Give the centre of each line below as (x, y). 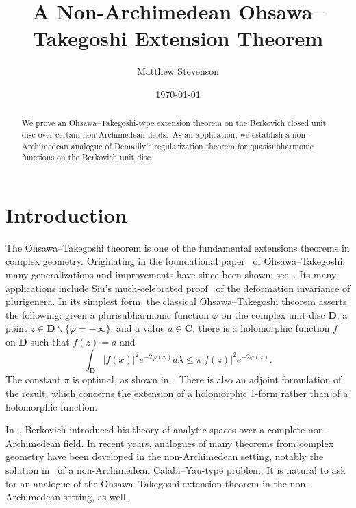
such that (50, 342)
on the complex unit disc (273, 314)
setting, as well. (96, 497)
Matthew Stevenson (178, 71)
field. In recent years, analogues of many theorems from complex (199, 443)
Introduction (66, 214)
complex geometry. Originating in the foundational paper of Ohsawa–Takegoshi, (176, 261)
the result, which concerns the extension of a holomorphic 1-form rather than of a (177, 393)
